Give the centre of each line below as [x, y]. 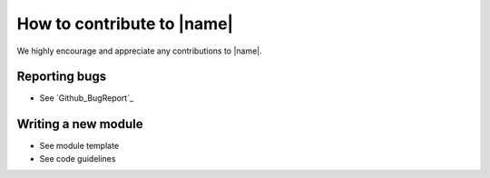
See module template [79, 146]
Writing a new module [80, 124]
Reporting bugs [62, 77]
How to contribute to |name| [125, 24]
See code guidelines [78, 158]
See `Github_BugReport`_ [87, 98]
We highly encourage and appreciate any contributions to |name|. [139, 51]
